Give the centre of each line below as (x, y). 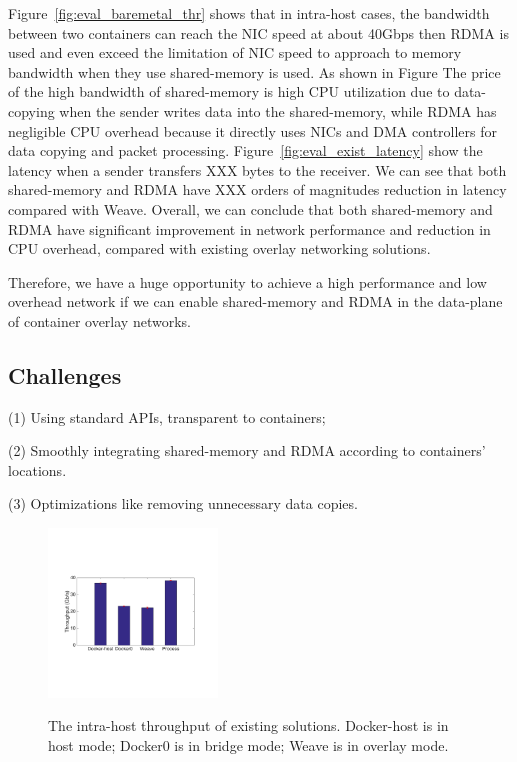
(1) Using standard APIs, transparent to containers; (167, 416)
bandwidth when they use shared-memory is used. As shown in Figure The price (254, 71)
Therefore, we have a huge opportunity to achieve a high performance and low (247, 281)
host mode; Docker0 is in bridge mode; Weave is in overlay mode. (248, 744)
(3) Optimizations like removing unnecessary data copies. (183, 503)
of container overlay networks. (99, 320)
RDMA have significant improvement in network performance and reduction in (249, 228)
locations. (37, 469)
